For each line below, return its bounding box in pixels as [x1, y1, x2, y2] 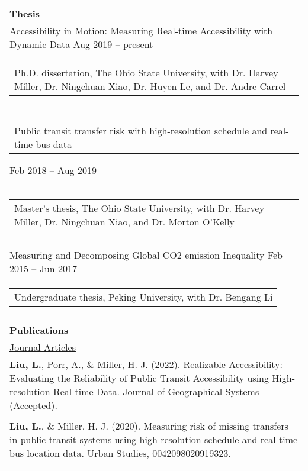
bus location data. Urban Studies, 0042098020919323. [9, 446, 231, 460]
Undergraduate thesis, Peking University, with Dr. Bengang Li [14, 290, 273, 304]
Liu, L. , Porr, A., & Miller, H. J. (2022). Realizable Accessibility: [9, 357, 283, 371]
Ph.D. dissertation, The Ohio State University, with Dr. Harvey [14, 66, 278, 79]
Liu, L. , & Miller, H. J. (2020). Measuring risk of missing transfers [9, 419, 288, 433]
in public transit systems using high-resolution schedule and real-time [9, 433, 298, 446]
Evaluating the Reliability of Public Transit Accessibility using [9, 371, 269, 385]
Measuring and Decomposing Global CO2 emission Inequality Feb [9, 248, 283, 262]
